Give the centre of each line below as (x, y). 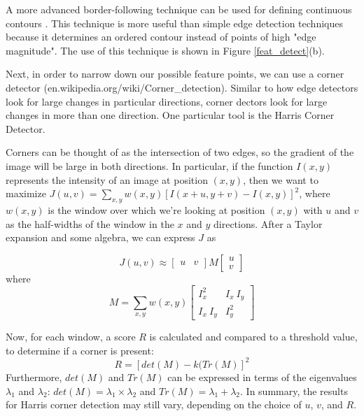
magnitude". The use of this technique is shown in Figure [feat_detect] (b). (165, 50)
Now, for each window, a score (71, 337)
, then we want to (281, 179)
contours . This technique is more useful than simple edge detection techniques (174, 23)
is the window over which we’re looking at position (156, 209)
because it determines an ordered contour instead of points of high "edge (161, 37)
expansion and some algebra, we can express (100, 237)
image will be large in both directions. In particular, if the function (149, 165)
